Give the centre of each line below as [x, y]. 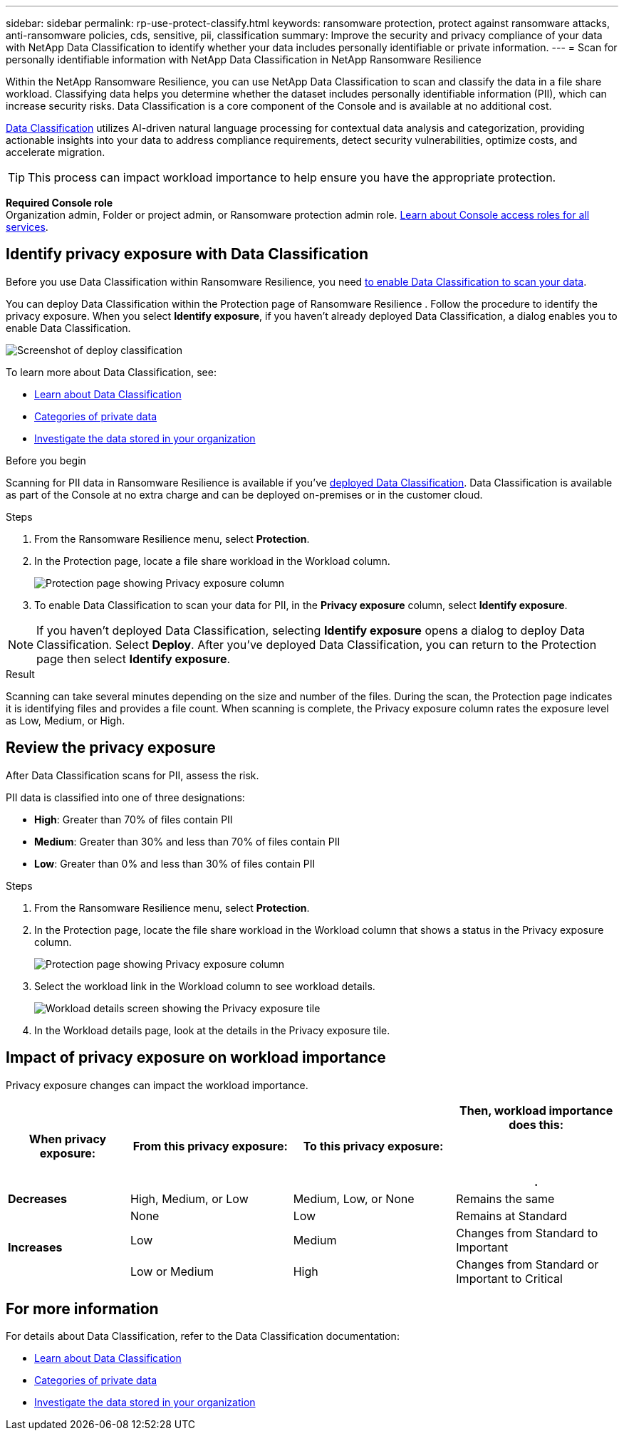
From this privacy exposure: [210, 1146]
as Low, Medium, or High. [66, 720]
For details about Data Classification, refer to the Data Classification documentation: [203, 1336]
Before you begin [46, 460]
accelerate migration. [56, 152]
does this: [536, 1124]
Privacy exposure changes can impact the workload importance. [157, 1085]
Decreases [38, 1198]
